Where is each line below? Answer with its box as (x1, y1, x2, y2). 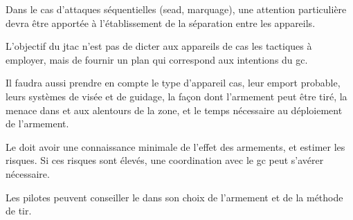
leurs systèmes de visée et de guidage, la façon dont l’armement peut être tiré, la (6, 89, 347, 103)
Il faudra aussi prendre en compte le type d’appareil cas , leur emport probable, (6, 75, 341, 90)
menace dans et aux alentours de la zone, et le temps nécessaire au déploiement (6, 102, 343, 117)
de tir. (6, 203, 32, 218)
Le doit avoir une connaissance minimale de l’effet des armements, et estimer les (6, 139, 345, 154)
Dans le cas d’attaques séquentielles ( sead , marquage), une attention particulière (6, 2, 347, 16)
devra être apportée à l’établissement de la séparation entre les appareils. (6, 15, 316, 30)
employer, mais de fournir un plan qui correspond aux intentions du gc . (6, 52, 308, 66)
